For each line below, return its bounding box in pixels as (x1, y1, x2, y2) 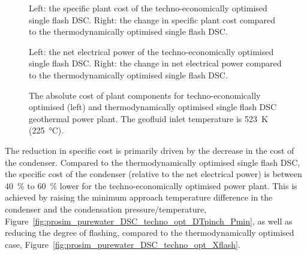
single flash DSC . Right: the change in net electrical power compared (29, 57, 282, 69)
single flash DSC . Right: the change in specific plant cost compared (29, 13, 276, 26)
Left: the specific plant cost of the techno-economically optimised (29, 2, 267, 14)
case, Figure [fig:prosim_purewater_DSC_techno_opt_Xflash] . (5, 238, 240, 250)
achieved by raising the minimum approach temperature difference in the (5, 191, 273, 204)
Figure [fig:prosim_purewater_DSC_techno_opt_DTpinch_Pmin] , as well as (5, 214, 293, 227)
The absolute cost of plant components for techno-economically (29, 89, 261, 101)
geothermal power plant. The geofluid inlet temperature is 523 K (29, 112, 268, 125)
